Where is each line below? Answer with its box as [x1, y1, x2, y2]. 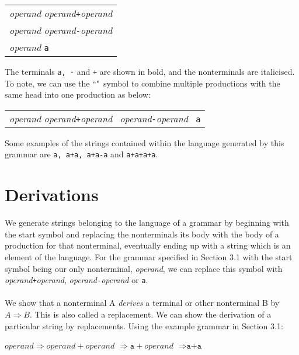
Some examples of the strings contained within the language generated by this [5, 136, 284, 149]
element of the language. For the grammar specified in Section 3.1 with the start [5, 251, 293, 263]
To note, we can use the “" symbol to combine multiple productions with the [5, 77, 280, 89]
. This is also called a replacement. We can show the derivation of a [29, 308, 272, 320]
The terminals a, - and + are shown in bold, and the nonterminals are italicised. [5, 66, 295, 77]
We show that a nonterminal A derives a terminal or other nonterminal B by [5, 297, 280, 309]
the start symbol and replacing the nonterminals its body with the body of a [5, 228, 279, 240]
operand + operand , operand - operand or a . [5, 274, 148, 286]
